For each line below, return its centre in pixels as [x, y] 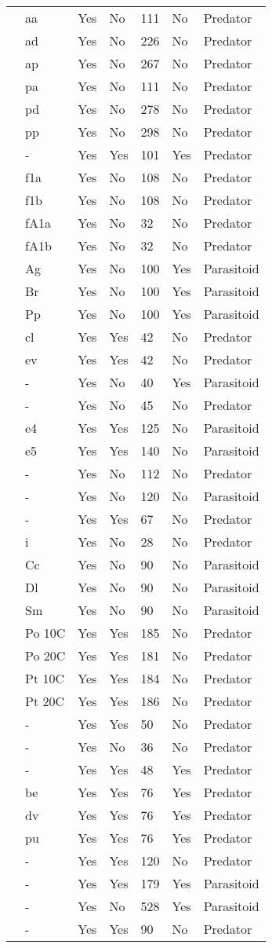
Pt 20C [45, 701]
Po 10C [45, 633]
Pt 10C [45, 678]
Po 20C [45, 655]
